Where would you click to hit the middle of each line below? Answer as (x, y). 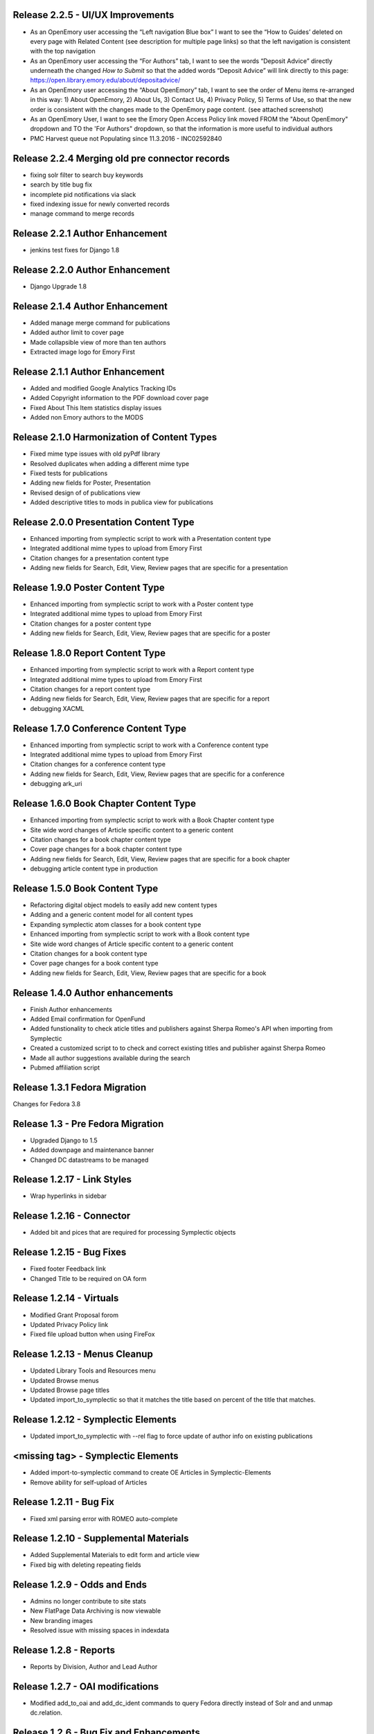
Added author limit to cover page (77, 332)
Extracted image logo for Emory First (82, 352)
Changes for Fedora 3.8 (47, 1104)
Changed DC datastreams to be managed (89, 1160)
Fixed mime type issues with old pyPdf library (95, 454)
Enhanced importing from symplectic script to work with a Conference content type (150, 745)
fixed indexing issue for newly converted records (100, 204)
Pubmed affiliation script (65, 1067)
